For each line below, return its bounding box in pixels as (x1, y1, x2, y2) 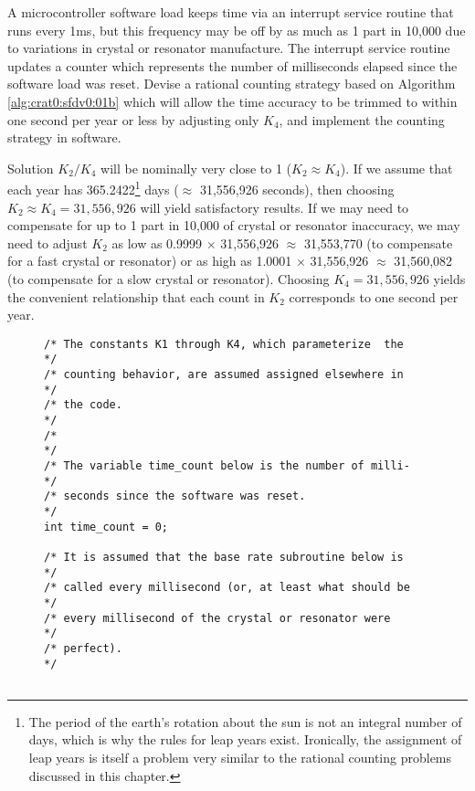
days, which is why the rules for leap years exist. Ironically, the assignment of (28, 730, 462, 749)
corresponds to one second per (289, 287, 459, 306)
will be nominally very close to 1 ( (100, 158, 292, 177)
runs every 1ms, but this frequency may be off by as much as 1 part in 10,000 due (7, 20, 466, 39)
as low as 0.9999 (111, 233, 203, 252)
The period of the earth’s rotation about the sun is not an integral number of (28, 712, 462, 731)
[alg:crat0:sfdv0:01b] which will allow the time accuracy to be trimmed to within (7, 91, 458, 111)
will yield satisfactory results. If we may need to (140, 197, 409, 216)
